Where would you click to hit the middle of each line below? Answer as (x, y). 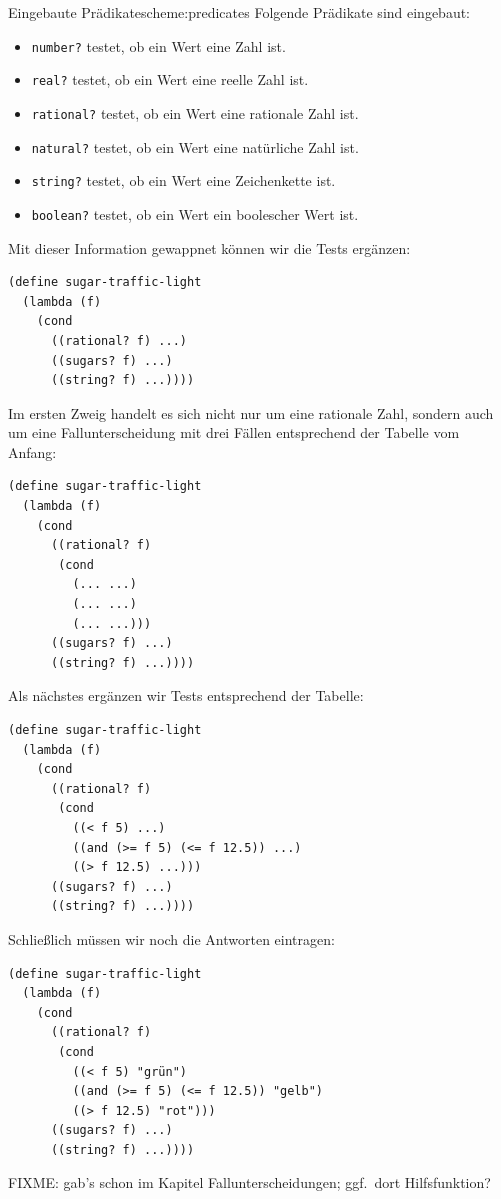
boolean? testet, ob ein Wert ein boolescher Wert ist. (195, 213)
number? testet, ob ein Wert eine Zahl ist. (158, 45)
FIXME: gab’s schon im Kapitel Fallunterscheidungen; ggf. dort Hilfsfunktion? (249, 1182)
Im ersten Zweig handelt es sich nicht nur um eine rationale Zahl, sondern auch (251, 412)
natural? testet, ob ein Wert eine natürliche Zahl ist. (195, 146)
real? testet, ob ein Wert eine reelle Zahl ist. (170, 79)
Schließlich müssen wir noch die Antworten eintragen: (171, 938)
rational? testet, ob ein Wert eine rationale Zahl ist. (195, 112)
